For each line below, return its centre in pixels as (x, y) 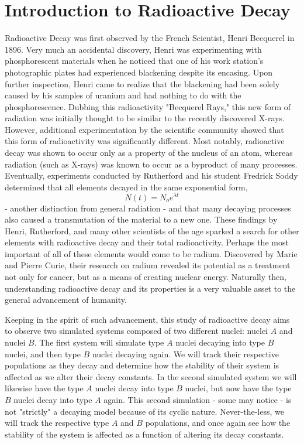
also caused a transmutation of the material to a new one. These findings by (141, 219)
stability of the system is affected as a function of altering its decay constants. (144, 434)
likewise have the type (44, 388)
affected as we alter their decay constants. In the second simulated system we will (151, 376)
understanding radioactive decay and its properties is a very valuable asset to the (150, 288)
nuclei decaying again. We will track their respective (185, 354)
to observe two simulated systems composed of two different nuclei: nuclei (137, 331)
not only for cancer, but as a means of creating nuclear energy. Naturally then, (146, 277)
